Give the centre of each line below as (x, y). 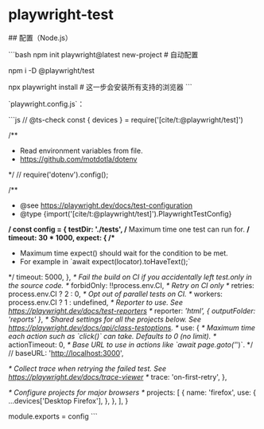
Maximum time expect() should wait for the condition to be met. (124, 253)
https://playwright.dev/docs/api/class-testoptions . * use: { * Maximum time (132, 327)
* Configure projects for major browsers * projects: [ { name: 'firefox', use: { (132, 392)
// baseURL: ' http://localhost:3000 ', (66, 353)
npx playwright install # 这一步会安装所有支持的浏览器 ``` (100, 87)
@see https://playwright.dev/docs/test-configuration (106, 205)
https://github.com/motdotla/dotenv (78, 159)
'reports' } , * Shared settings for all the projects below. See (105, 319)
